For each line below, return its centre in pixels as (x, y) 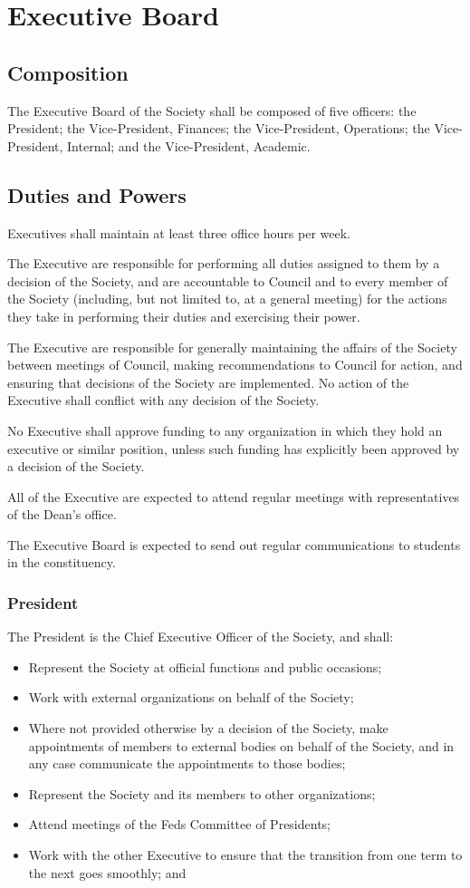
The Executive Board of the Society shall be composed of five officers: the (212, 110)
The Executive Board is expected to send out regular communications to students (234, 544)
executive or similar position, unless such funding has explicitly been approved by (234, 448)
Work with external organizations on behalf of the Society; (191, 697)
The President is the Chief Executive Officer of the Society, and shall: (201, 637)
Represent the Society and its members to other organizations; (202, 793)
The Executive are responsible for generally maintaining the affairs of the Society (232, 347)
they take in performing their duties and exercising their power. (184, 316)
